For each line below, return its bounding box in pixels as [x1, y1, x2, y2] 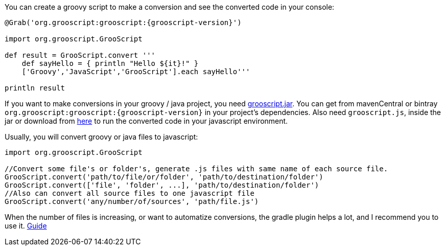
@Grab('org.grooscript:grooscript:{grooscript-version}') [5, 18, 242, 27]
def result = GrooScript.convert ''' [5, 51, 156, 59]
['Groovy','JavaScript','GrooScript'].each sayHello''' [21, 67, 250, 76]
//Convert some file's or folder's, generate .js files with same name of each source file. [5, 165, 388, 173]
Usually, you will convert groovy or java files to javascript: [5, 132, 198, 141]
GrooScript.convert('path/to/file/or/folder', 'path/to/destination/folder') [5, 173, 323, 181]
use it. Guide [5, 221, 47, 230]
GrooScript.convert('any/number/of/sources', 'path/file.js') [5, 197, 259, 206]
